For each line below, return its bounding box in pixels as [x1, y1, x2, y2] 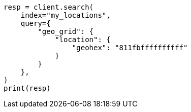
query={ [20, 19, 51, 27]
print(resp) [4, 84, 51, 92]
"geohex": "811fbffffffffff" [72, 44, 188, 52]
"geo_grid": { [38, 27, 94, 35]
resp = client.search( [4, 3, 94, 11]
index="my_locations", [20, 11, 111, 19]
